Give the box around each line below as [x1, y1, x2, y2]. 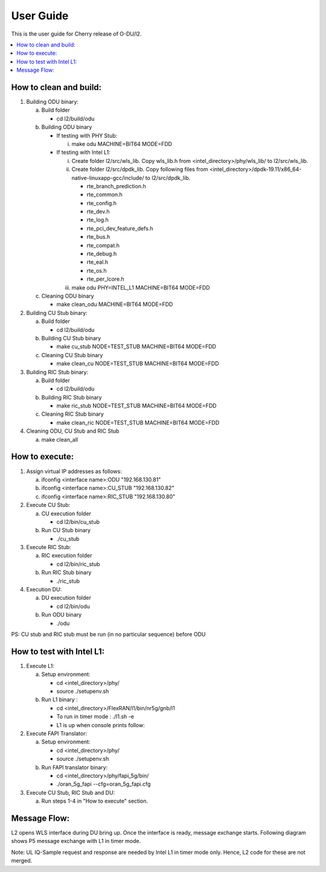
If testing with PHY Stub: [56, 132, 118, 139]
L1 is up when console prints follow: [56, 721, 145, 728]
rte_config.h [86, 199, 117, 206]
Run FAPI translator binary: [41, 763, 108, 771]
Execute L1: [26, 662, 54, 669]
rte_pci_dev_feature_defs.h [86, 224, 153, 232]
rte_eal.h [86, 258, 109, 266]
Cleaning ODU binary [41, 293, 94, 299]
